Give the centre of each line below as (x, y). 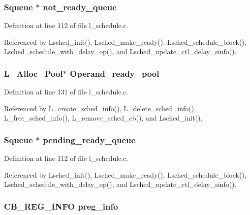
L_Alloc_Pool (33, 73)
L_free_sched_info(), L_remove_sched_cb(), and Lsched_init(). (103, 118)
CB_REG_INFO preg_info (61, 206)
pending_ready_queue (89, 139)
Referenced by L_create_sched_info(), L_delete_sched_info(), (100, 108)
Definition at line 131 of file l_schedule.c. (66, 92)
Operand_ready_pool (115, 73)
